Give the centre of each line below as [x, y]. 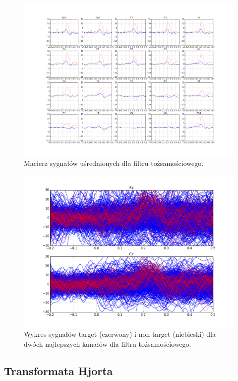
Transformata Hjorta [59, 370]
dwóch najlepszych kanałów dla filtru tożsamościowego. [108, 343]
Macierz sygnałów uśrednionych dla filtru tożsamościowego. [114, 163]
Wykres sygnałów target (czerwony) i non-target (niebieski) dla [120, 334]
